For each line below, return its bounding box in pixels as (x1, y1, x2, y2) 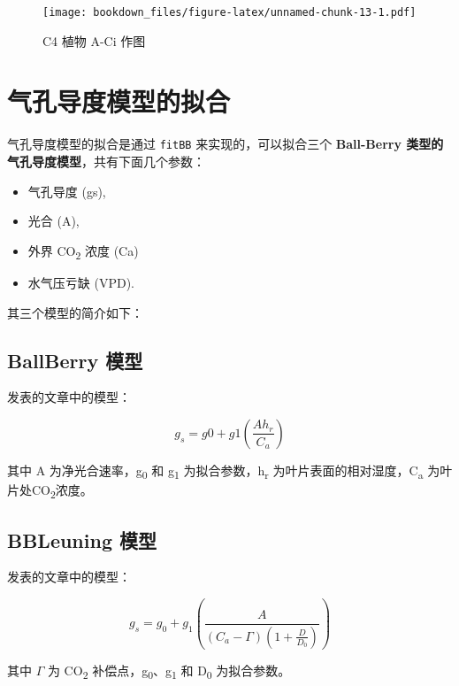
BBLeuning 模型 (7, 526, 157, 553)
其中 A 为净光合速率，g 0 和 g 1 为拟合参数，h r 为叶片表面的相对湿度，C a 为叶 (7, 460, 453, 482)
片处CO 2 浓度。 (7, 481, 93, 501)
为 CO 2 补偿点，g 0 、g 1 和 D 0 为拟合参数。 (47, 660, 291, 682)
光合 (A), (27, 212, 80, 230)
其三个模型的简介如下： (7, 303, 143, 321)
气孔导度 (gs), (27, 181, 106, 200)
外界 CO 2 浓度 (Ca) (27, 241, 139, 262)
